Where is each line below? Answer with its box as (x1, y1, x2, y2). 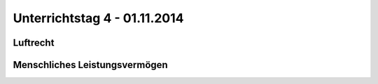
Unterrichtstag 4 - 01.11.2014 (13, 10, 185, 26)
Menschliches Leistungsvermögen (13, 59, 168, 71)
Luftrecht (13, 37, 55, 49)
